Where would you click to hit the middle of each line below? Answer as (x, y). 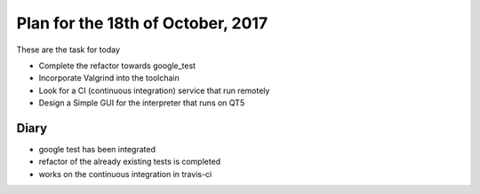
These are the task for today (68, 50)
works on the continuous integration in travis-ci (125, 174)
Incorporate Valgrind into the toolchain (109, 78)
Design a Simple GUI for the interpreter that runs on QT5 (142, 103)
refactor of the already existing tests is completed (130, 162)
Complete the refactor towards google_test (117, 66)
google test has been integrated (97, 150)
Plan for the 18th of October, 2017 (142, 23)
